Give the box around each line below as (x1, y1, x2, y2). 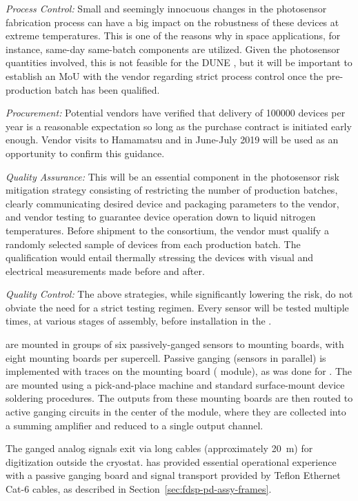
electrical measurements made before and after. (6, 263, 205, 278)
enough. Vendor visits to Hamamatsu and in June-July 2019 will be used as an (6, 132, 339, 147)
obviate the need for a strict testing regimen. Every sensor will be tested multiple (6, 300, 349, 314)
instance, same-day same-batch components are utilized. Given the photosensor (6, 41, 340, 56)
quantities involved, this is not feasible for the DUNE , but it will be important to (6, 55, 352, 70)
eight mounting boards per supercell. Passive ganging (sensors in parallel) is (6, 350, 326, 365)
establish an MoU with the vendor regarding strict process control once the (6, 68, 324, 83)
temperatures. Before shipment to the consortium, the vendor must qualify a (6, 223, 329, 237)
